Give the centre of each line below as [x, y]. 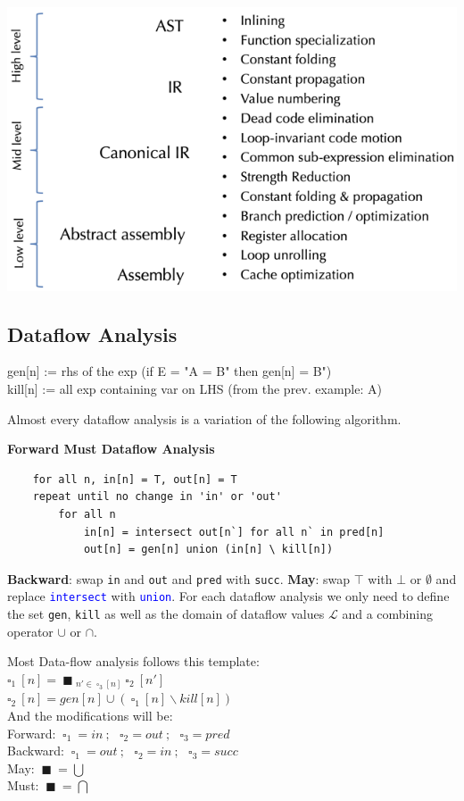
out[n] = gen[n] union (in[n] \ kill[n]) [208, 550]
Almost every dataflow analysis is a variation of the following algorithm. [204, 418]
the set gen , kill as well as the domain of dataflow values [166, 614]
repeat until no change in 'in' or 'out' [157, 497]
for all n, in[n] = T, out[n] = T [135, 479]
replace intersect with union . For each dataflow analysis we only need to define [228, 596]
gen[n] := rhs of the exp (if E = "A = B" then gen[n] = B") [170, 371]
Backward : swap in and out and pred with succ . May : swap [179, 578]
